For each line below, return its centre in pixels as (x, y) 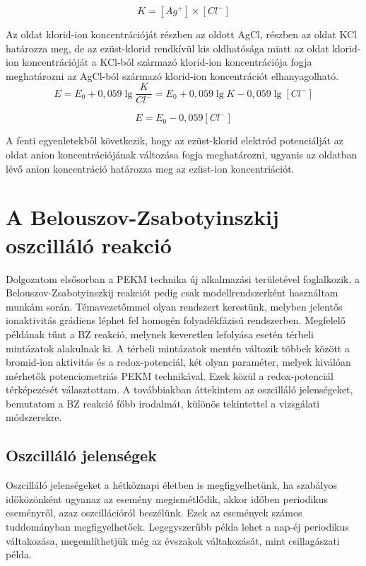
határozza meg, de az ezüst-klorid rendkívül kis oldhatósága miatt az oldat (167, 48)
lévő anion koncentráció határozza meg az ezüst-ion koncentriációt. (150, 168)
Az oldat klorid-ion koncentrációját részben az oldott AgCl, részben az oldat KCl (181, 34)
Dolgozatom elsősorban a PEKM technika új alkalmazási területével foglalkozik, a (183, 278)
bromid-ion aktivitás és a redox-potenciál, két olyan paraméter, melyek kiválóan (178, 362)
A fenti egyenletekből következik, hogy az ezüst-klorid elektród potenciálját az (175, 140)
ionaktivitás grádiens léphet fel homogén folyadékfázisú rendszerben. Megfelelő (176, 320)
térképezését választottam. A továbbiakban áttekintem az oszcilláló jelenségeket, (179, 389)
